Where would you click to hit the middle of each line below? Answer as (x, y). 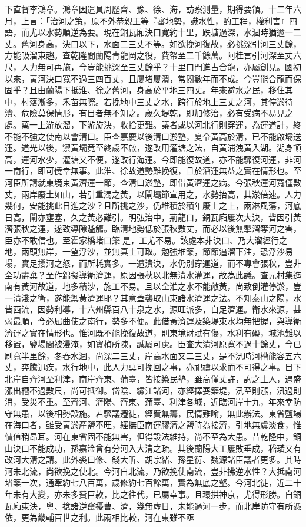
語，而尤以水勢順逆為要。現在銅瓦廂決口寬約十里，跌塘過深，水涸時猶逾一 (149, 32)
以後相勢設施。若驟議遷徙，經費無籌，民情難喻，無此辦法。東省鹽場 (169, 413)
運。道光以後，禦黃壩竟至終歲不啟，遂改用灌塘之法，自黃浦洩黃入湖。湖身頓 (153, 148)
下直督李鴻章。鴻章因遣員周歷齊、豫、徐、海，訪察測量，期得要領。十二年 (149, 9)
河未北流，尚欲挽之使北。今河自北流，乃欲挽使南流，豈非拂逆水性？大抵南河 (153, 471)
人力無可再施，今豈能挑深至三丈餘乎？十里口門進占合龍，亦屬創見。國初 (161, 66)
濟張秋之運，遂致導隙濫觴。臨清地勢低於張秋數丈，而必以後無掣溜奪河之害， (153, 228)
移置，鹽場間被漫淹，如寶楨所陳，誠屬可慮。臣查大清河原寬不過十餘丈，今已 (153, 344)
